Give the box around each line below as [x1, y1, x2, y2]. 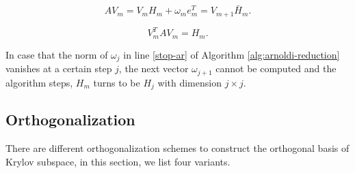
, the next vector [118, 61, 189, 76]
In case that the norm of [5, 47, 108, 61]
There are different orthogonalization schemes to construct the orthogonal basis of [5, 141, 350, 155]
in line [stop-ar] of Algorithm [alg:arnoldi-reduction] [123, 47, 340, 61]
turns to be [93, 75, 140, 89]
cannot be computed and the [215, 61, 337, 76]
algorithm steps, [5, 75, 73, 89]
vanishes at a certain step [5, 61, 112, 76]
